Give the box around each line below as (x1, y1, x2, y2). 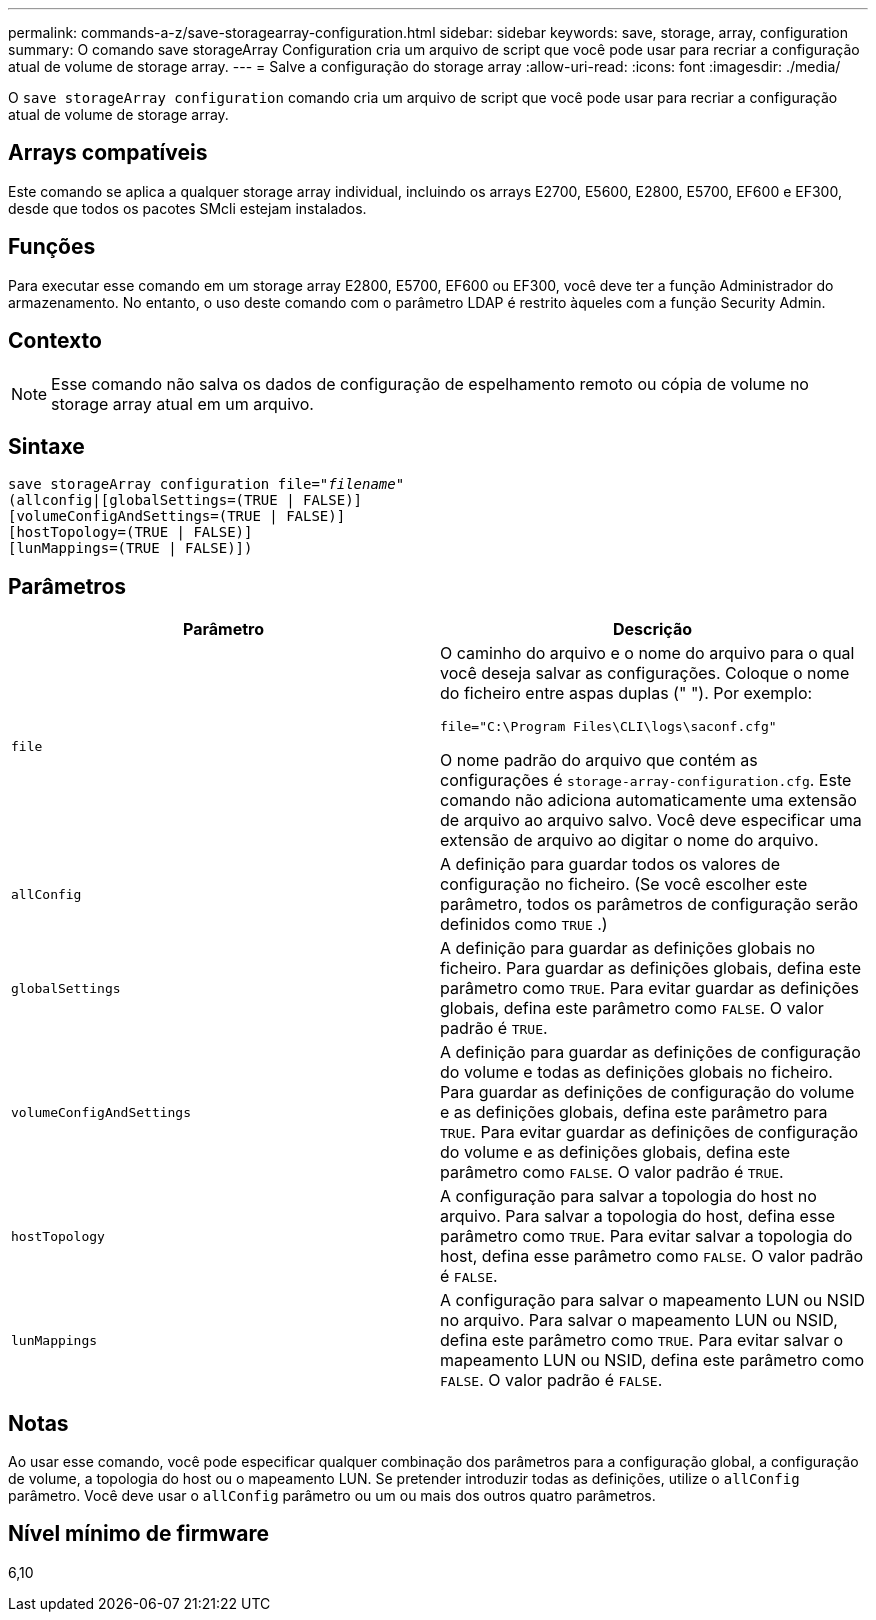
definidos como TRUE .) (440, 914, 608, 935)
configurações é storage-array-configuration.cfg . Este (440, 770, 852, 791)
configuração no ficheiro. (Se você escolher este (440, 874, 808, 895)
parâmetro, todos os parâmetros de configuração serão (440, 894, 858, 915)
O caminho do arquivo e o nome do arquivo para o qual (440, 643, 855, 664)
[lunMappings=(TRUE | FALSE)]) (8, 540, 253, 557)
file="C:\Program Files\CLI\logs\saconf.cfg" (440, 719, 777, 735)
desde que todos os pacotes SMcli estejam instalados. (8, 199, 367, 217)
